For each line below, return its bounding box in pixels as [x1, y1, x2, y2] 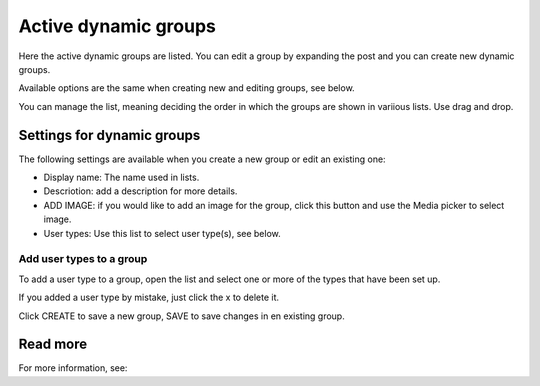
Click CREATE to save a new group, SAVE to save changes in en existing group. [18, 310, 345, 322]
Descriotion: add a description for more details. [43, 185, 238, 197]
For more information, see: [18, 362, 128, 374]
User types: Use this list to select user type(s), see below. [43, 227, 282, 239]
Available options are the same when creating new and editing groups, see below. [18, 82, 355, 94]
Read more [18, 336, 88, 353]
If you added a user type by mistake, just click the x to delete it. [18, 291, 280, 304]
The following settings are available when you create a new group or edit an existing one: [18, 153, 386, 165]
